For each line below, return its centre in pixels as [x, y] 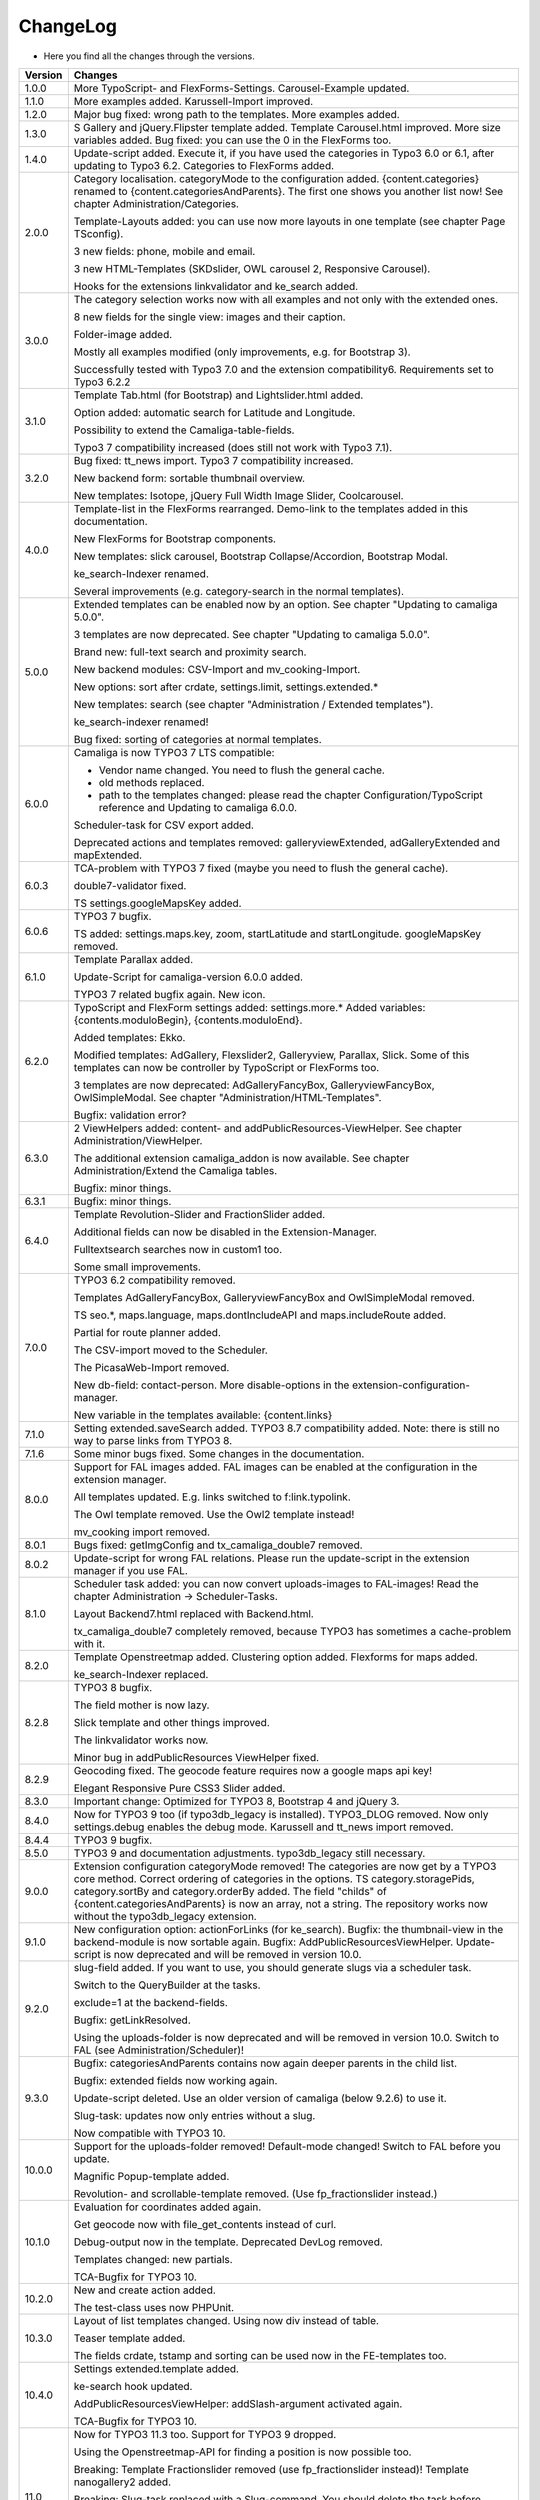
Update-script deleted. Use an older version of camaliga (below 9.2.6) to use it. [260, 2098]
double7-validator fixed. [130, 885]
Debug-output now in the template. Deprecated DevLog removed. [228, 2242]
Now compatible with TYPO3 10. [149, 2133]
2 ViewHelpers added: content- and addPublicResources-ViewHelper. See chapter [267, 1128]
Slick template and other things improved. [171, 1722]
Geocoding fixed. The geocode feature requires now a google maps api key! [253, 1770]
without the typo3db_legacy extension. [165, 1916]
